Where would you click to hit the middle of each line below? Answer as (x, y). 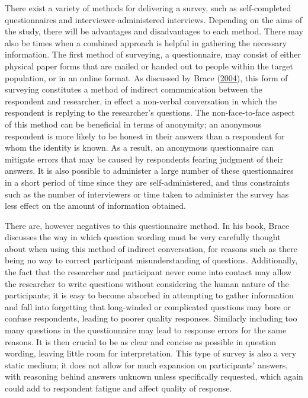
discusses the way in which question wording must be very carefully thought (143, 237)
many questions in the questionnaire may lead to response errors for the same (146, 330)
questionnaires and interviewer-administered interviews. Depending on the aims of (154, 19)
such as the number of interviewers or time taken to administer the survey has (147, 194)
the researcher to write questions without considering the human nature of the (147, 283)
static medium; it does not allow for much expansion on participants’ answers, (147, 364)
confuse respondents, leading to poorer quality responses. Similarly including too (151, 318)
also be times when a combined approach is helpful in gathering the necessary (146, 42)
